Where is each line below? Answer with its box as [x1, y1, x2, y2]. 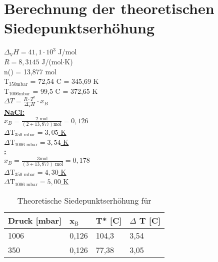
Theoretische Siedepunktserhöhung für [17, 194, 151, 206]
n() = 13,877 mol [4, 66, 56, 76]
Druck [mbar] [8, 214, 62, 226]
